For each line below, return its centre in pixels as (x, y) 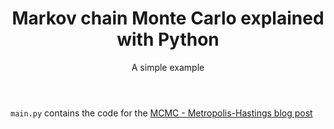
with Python (168, 39)
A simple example (168, 67)
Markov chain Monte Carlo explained (168, 18)
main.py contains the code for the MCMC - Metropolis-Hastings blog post (161, 113)
